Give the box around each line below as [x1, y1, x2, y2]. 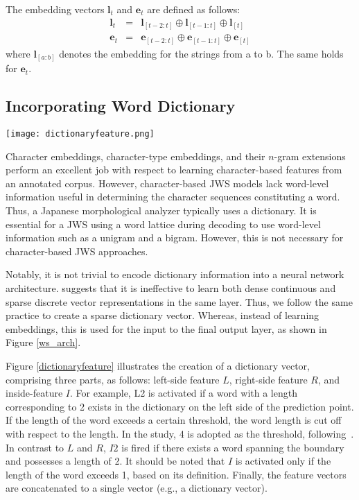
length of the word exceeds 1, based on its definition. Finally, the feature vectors [6, 467, 347, 481]
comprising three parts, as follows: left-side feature [6, 372, 220, 386]
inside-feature [6, 386, 63, 400]
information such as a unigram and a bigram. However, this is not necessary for [6, 230, 344, 245]
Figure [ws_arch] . [6, 335, 81, 350]
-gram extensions [274, 148, 346, 163]
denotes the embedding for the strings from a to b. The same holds [59, 46, 344, 60]
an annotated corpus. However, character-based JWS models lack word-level [6, 175, 329, 190]
